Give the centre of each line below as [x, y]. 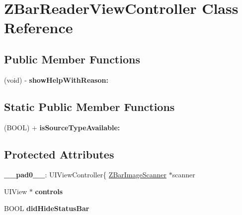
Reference [39, 27]
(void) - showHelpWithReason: [56, 80]
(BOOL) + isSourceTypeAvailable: [62, 127]
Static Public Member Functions [89, 106]
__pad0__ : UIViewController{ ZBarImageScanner [85, 175]
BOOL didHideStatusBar [47, 208]
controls [49, 191]
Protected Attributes [59, 154]
